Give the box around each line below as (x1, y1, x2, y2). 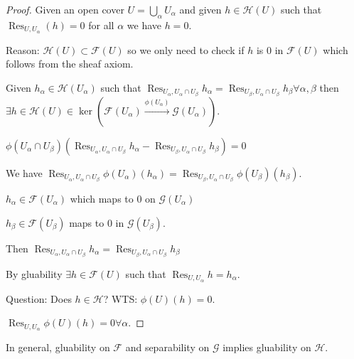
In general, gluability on (6, 340, 110, 355)
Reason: (6, 42, 40, 57)
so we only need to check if (127, 42, 245, 57)
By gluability (6, 266, 63, 281)
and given (179, 2, 222, 16)
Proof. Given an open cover (6, 2, 124, 16)
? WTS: (103, 291, 138, 306)
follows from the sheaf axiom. (6, 56, 134, 71)
